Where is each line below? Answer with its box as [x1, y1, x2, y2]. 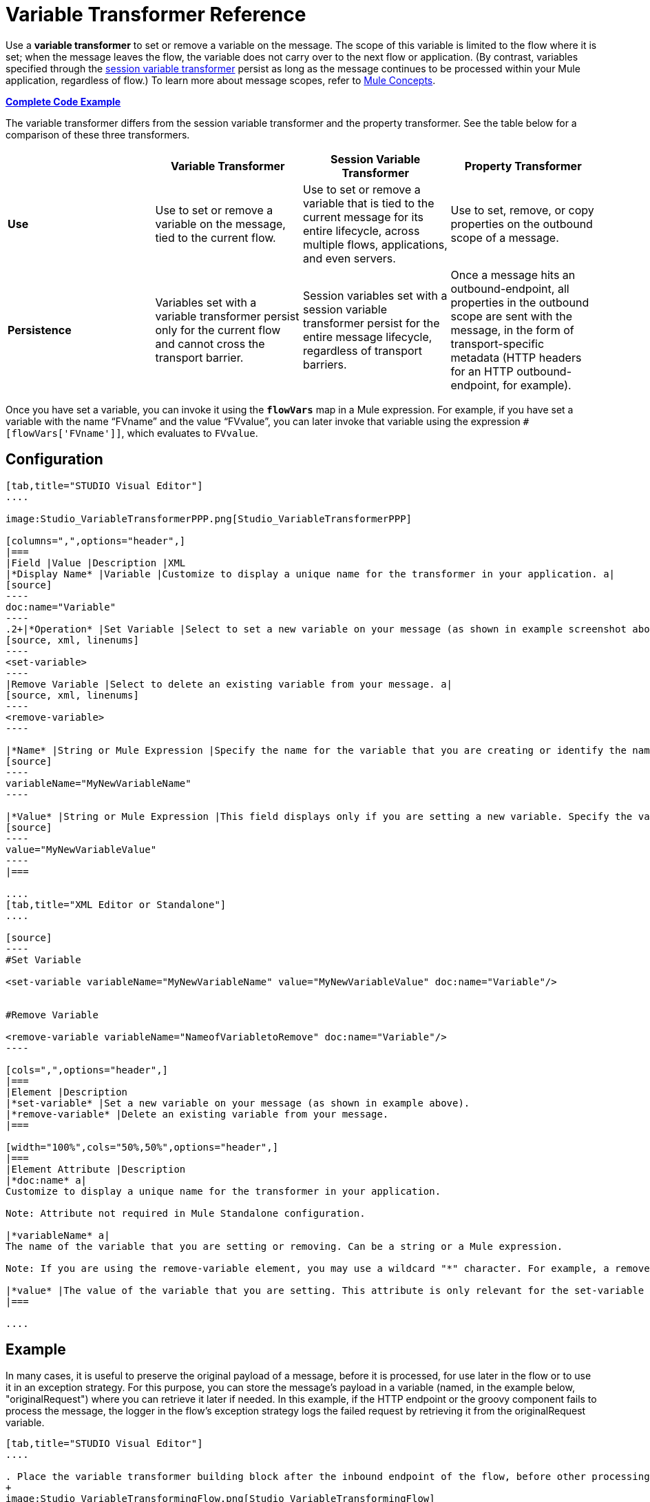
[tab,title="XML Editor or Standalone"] [6, 898, 227, 910]
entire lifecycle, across [303, 223, 420, 238]
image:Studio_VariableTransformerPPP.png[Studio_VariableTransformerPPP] [6, 513, 412, 524]
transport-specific [450, 336, 545, 351]
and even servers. [303, 251, 396, 265]
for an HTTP [450, 364, 514, 378]
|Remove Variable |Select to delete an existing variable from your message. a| [6, 678, 453, 690]
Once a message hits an [450, 267, 576, 282]
